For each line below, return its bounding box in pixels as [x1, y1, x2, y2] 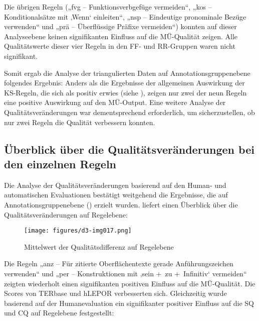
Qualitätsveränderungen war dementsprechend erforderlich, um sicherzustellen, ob [4, 106, 255, 117]
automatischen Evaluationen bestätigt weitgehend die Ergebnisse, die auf [4, 189, 228, 200]
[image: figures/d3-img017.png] [24, 227, 132, 235]
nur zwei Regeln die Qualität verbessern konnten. [4, 117, 155, 127]
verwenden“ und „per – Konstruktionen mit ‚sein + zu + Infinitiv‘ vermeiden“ [4, 268, 247, 278]
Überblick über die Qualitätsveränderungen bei [4, 141, 254, 157]
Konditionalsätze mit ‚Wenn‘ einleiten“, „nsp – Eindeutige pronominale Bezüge [4, 11, 246, 22]
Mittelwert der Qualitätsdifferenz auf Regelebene [24, 241, 174, 252]
